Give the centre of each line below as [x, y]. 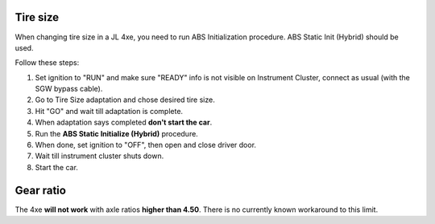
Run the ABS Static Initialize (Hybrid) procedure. [117, 133]
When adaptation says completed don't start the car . [124, 122]
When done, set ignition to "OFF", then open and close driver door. [146, 145]
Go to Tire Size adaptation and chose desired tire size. [125, 100]
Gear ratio [40, 190]
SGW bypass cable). [69, 89]
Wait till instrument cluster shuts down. [99, 156]
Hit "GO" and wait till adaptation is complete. [109, 111]
